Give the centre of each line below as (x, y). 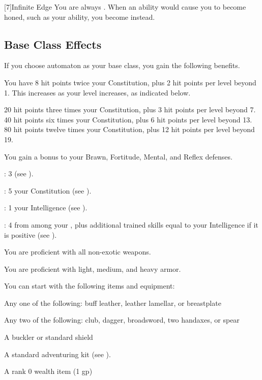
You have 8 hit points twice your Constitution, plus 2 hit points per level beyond (130, 82)
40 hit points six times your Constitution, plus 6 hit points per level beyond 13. (128, 119)
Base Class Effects (53, 44)
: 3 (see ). (19, 173)
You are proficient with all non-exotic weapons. (78, 252)
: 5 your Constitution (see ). (48, 190)
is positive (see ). (31, 234)
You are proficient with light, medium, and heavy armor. (93, 268)
